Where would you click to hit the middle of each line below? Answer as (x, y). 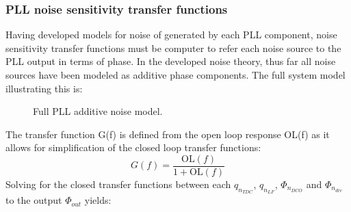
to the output (34, 200)
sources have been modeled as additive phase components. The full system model (175, 75)
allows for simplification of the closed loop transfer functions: (133, 147)
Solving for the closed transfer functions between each (118, 184)
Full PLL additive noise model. (98, 111)
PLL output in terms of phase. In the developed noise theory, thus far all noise (171, 61)
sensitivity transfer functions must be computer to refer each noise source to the (173, 48)
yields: (98, 200)
